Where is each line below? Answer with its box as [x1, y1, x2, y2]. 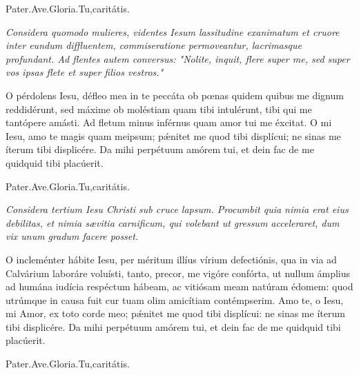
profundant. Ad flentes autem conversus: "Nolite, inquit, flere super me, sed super [6, 51, 350, 65]
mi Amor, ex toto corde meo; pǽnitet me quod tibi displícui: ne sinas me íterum [6, 306, 345, 321]
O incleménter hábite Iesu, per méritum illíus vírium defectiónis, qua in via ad [6, 252, 337, 266]
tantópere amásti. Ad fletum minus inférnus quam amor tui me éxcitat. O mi [6, 115, 332, 130]
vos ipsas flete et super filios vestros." [6, 65, 164, 79]
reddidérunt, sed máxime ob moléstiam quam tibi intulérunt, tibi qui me [6, 101, 312, 116]
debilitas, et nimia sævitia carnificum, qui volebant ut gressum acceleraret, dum [6, 215, 340, 230]
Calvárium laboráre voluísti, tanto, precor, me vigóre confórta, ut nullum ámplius [6, 265, 351, 280]
